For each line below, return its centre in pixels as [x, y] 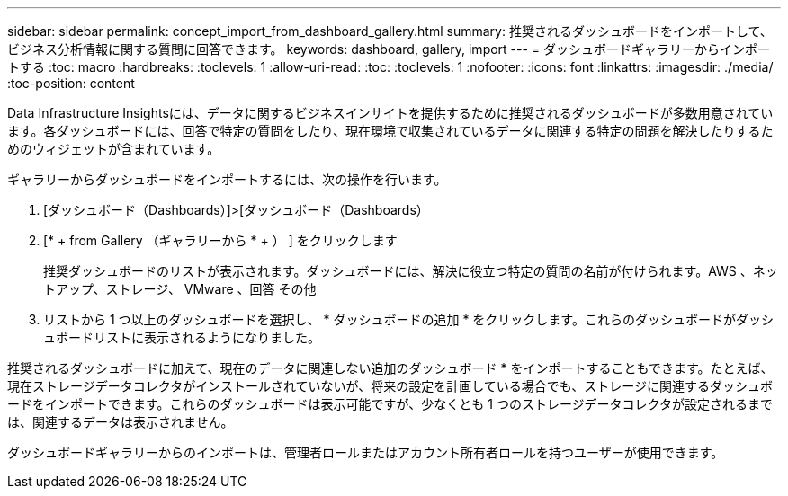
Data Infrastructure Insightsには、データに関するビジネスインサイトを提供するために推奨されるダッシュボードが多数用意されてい [390, 113]
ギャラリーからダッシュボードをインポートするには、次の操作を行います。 [227, 179]
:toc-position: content [71, 83]
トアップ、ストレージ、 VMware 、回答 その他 [180, 289]
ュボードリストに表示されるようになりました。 [182, 337]
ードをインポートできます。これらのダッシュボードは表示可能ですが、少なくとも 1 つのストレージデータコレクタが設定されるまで [390, 404]
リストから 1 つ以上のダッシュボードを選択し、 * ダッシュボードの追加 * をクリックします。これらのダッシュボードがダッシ [408, 319]
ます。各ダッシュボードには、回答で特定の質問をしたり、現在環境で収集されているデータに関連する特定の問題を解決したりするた [390, 131]
